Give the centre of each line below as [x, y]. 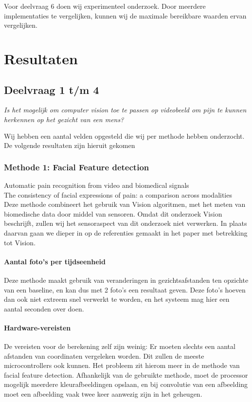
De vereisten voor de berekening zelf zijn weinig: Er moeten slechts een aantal [120, 346]
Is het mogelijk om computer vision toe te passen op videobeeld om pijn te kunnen [125, 110]
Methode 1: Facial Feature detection [77, 167]
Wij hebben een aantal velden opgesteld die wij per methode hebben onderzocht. [124, 136]
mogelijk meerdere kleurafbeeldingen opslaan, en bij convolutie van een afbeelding [126, 384]
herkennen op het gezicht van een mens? [64, 119]
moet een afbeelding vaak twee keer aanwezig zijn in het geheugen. [103, 394]
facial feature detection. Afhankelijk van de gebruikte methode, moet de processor [126, 375]
